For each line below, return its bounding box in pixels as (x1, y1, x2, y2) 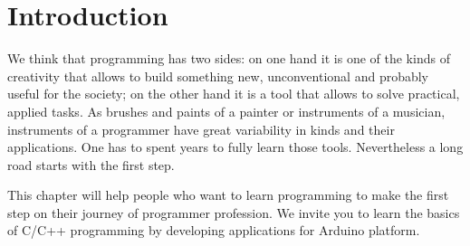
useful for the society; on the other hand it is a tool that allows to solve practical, (7, 84, 460, 103)
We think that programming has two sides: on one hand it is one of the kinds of (7, 49, 450, 68)
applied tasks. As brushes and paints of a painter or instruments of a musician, (7, 101, 446, 120)
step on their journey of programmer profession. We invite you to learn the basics (7, 203, 460, 222)
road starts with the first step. (7, 155, 175, 174)
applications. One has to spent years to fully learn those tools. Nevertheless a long (7, 137, 464, 156)
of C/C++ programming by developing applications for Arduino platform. (7, 221, 420, 240)
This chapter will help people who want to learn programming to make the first (7, 185, 449, 204)
